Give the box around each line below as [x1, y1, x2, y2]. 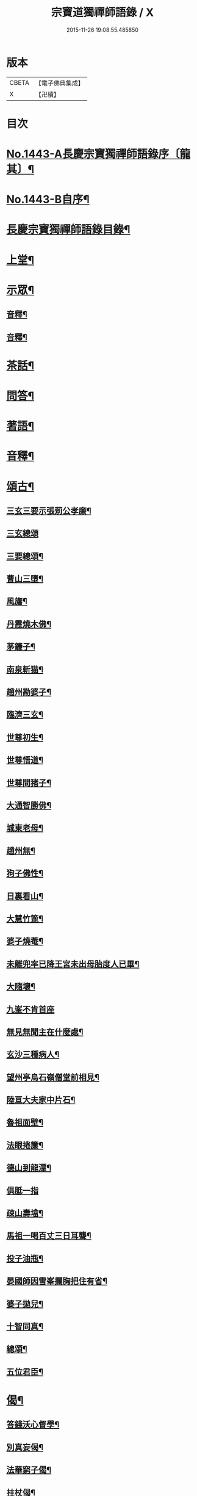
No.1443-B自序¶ [6, 193, 90, 206]
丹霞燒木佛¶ [6, 619, 52, 629]
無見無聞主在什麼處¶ [6, 1027, 84, 1037]
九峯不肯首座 [6, 1004, 55, 1014]
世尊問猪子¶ [6, 778, 52, 788]
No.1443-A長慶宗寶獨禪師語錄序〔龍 [6, 147, 191, 161]
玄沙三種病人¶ [6, 1049, 60, 1060]
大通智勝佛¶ [6, 800, 52, 811]
